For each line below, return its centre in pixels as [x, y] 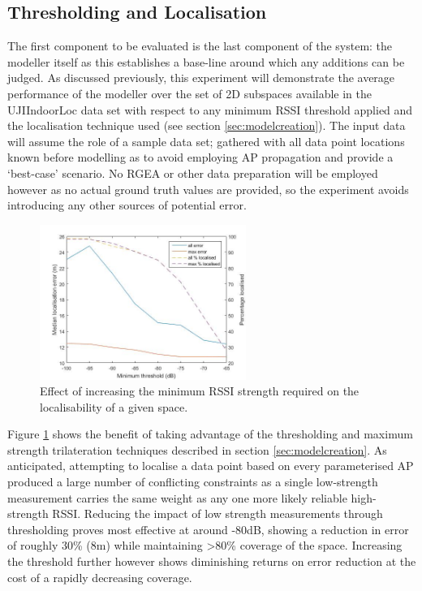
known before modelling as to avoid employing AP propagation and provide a [200, 157]
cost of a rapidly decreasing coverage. [100, 577]
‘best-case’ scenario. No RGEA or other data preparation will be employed [193, 173]
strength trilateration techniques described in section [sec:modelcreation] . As [197, 449]
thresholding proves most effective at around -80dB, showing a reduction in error [208, 529]
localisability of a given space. [114, 406]
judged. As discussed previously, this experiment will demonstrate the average [201, 78]
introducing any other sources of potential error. [127, 205]
